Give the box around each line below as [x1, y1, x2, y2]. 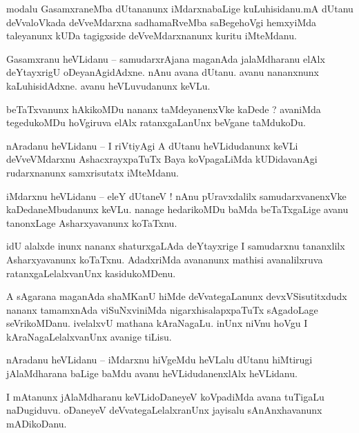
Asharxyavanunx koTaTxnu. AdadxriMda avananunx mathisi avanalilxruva [6, 252, 323, 266]
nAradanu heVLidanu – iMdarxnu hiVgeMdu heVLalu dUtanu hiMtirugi [6, 352, 313, 367]
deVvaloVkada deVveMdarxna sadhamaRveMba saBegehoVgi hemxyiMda [6, 14, 317, 29]
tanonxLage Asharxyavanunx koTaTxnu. [6, 215, 177, 230]
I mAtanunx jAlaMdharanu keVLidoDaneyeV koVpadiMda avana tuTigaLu [6, 389, 324, 403]
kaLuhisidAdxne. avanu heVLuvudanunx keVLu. [6, 78, 211, 92]
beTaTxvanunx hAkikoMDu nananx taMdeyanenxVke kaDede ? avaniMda [6, 101, 321, 116]
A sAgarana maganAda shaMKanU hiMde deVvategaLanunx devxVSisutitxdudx [6, 289, 347, 303]
